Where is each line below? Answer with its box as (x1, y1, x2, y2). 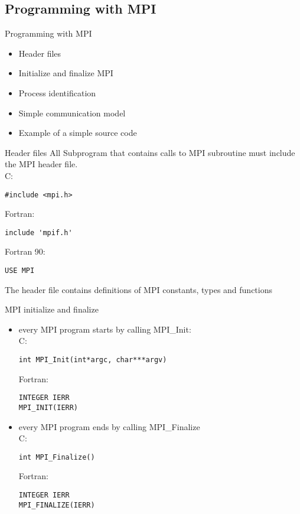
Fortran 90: (5, 245, 45, 258)
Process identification (18, 86, 96, 99)
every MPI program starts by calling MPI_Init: (18, 323, 191, 335)
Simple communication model (18, 106, 126, 119)
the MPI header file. (5, 158, 78, 170)
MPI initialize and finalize (5, 303, 99, 315)
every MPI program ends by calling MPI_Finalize (18, 420, 200, 432)
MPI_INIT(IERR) (18, 403, 79, 412)
